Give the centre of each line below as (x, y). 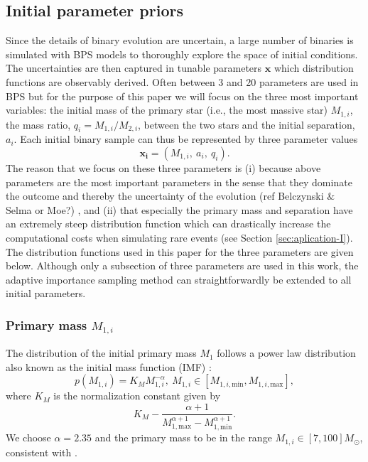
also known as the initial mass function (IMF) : (109, 366)
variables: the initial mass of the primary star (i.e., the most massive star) (167, 110)
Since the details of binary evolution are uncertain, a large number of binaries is (180, 40)
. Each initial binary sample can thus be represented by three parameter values (186, 139)
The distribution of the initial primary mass (101, 353)
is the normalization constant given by (137, 396)
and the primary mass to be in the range (183, 437)
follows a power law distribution (286, 353)
